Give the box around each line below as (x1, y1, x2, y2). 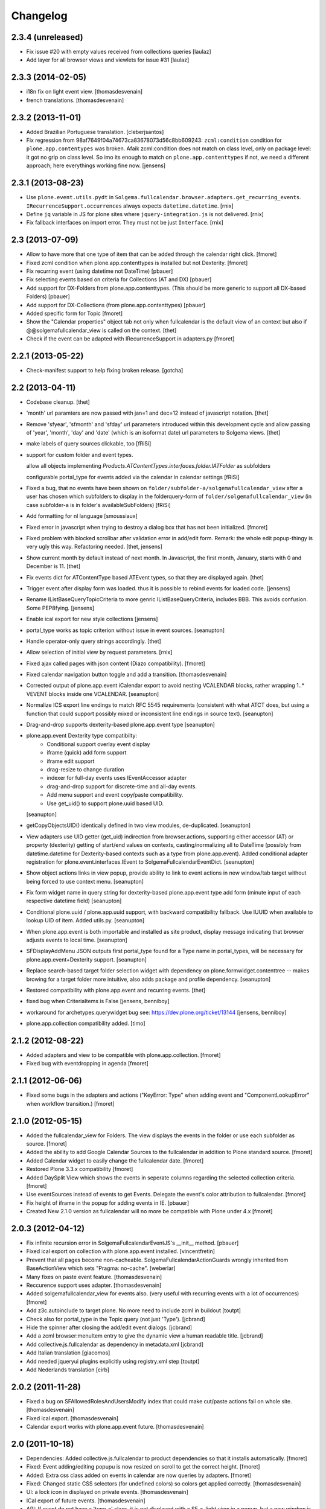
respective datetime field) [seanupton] (26, 897, 122, 905)
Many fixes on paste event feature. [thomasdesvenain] (26, 1273, 162, 1280)
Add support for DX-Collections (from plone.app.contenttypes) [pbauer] (26, 301, 205, 308)
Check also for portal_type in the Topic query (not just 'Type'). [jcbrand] (26, 1315, 205, 1322)
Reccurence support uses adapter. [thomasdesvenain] (26, 1281, 162, 1289)
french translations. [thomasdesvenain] (26, 97, 124, 104)
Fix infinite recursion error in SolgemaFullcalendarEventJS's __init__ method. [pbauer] (26, 1239, 239, 1246)
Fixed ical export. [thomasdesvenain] (26, 1414, 119, 1421)
